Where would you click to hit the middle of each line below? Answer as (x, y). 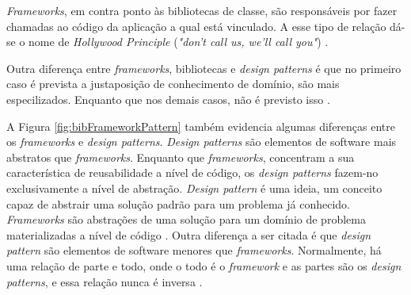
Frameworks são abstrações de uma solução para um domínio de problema (186, 219)
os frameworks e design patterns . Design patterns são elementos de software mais (202, 142)
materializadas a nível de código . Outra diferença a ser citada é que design (189, 234)
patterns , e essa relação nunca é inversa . (105, 281)
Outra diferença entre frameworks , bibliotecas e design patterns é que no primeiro (204, 68)
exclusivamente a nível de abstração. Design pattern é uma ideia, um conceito (194, 188)
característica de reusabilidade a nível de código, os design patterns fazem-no (192, 172)
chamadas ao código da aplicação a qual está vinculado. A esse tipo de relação (196, 26)
